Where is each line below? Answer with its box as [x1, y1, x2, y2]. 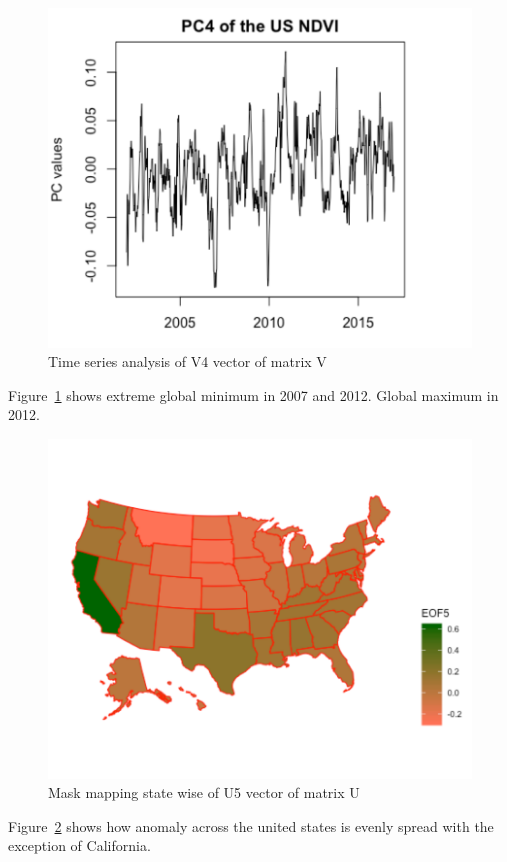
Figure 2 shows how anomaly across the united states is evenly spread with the [8, 815, 494, 836]
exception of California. [8, 835, 151, 856]
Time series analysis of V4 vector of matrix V [48, 351, 327, 372]
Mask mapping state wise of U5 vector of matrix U [48, 782, 360, 803]
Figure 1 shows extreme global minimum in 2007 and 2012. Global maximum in [8, 384, 499, 405]
